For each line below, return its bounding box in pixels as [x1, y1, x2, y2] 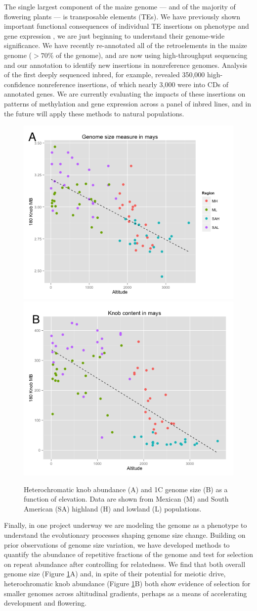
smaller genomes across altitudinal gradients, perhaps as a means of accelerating [4, 588, 247, 598]
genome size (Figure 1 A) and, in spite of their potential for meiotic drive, [4, 568, 226, 579]
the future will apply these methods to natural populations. [4, 108, 184, 118]
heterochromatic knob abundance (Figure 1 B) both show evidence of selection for [4, 578, 251, 588]
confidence [4, 79, 35, 89]
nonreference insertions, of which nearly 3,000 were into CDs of [37, 79, 229, 89]
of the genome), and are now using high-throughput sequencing [55, 50, 248, 60]
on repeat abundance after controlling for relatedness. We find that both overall [4, 559, 246, 569]
